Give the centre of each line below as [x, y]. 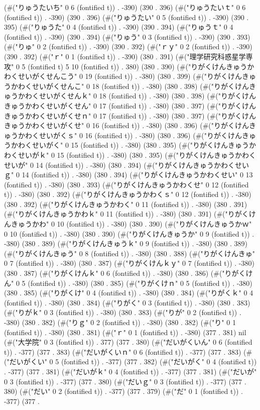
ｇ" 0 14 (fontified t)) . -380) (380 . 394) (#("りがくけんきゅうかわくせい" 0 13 [128, 175]
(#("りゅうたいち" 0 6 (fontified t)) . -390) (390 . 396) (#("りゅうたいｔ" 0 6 [125, 7]
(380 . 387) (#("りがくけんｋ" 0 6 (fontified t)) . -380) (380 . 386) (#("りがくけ [128, 273]
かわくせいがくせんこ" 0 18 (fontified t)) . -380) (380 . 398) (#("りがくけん [130, 86]
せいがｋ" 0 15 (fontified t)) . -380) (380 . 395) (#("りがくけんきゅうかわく [137, 155]
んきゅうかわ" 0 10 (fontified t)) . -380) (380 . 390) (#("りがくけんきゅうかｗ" [128, 224]
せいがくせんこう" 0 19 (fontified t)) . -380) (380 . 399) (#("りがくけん [130, 76]
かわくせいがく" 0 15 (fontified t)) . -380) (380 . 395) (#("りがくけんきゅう [130, 145]
